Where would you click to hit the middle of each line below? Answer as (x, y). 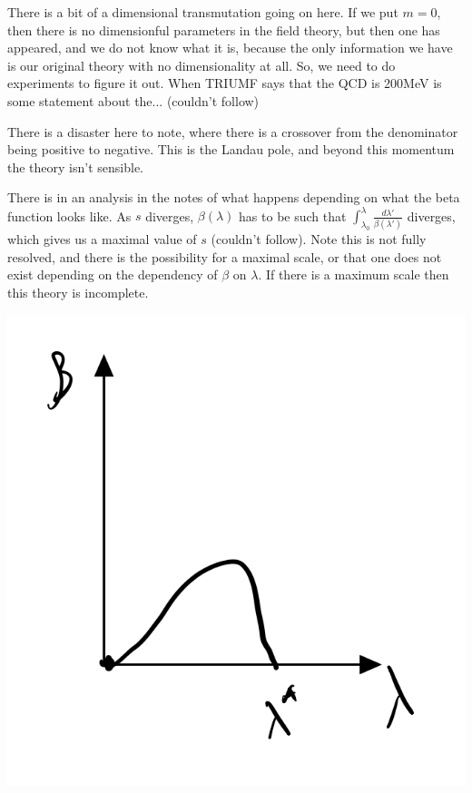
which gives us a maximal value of (102, 239)
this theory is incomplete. (78, 292)
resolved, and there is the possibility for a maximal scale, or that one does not (225, 256)
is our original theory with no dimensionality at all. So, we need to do (202, 65)
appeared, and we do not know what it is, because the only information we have (230, 48)
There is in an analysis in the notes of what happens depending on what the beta (234, 197)
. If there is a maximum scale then (354, 274)
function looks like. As (69, 215)
